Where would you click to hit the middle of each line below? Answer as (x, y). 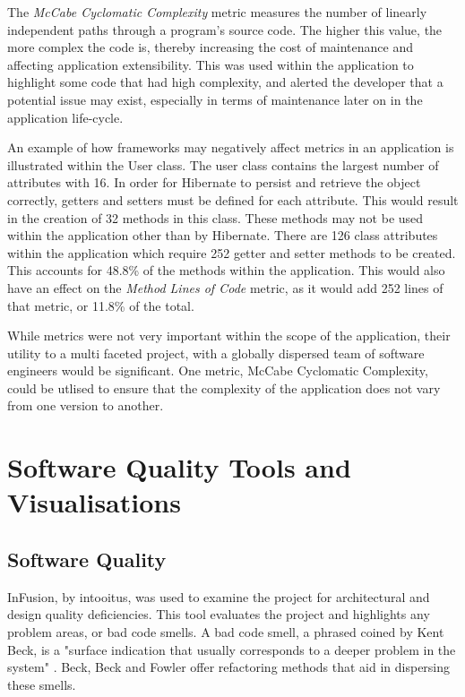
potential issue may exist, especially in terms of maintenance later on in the (215, 99)
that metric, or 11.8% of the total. (101, 305)
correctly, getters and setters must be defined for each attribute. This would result (233, 199)
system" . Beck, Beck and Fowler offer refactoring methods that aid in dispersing (229, 667)
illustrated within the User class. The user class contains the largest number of (223, 164)
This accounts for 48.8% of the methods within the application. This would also (226, 270)
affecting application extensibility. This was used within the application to (211, 64)
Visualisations (94, 502)
